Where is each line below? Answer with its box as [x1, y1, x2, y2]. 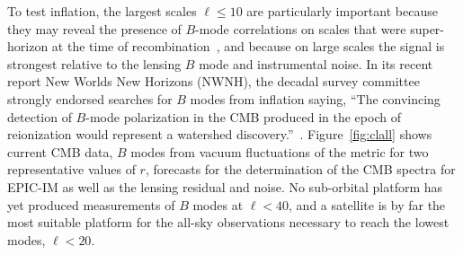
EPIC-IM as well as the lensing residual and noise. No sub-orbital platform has [7, 177, 443, 196]
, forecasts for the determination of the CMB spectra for [145, 160, 456, 179]
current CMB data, [7, 142, 113, 161]
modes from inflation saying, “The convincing [190, 89, 441, 108]
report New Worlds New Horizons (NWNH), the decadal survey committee [7, 72, 420, 91]
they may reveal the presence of [7, 19, 182, 38]
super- [410, 19, 445, 38]
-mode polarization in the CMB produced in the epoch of [85, 107, 401, 126]
